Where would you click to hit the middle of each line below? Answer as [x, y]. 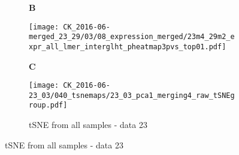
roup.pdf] [48, 105]
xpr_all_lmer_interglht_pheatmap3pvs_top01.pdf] [128, 47]
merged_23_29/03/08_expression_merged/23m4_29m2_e [132, 37]
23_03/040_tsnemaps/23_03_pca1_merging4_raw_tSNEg [132, 95]
